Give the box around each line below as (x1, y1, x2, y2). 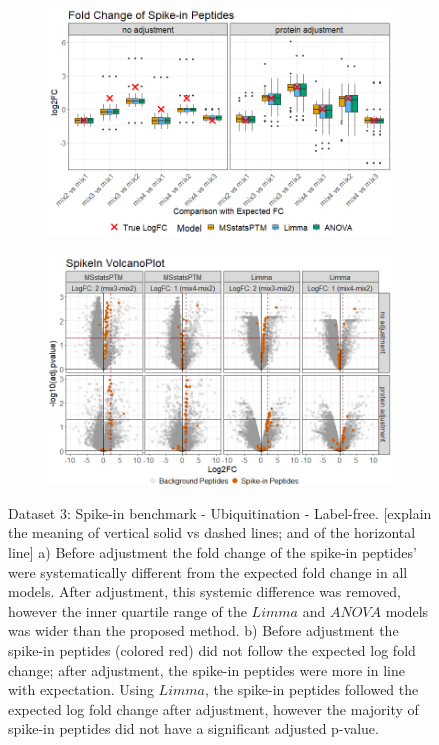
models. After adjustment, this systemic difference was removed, (8, 581, 401, 602)
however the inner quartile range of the (8, 600, 247, 621)
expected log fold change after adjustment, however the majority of (8, 698, 419, 719)
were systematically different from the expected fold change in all (8, 561, 408, 582)
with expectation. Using (8, 679, 154, 700)
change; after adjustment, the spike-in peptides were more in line (8, 659, 405, 680)
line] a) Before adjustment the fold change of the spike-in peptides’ (8, 542, 417, 563)
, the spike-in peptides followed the (204, 679, 419, 700)
